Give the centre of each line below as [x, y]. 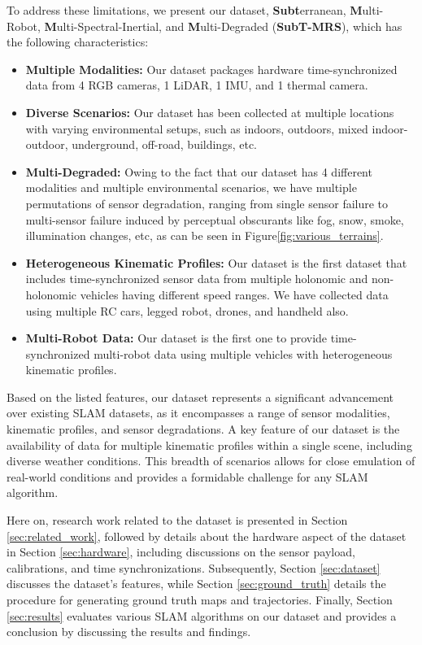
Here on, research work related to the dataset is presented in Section [177, 520]
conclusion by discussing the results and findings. [129, 632]
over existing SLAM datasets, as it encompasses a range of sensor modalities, [198, 413]
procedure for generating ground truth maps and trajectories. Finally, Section [200, 599]
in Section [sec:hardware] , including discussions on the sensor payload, [181, 552]
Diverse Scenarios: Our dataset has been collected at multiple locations [210, 112]
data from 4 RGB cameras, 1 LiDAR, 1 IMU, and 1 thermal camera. [197, 85]
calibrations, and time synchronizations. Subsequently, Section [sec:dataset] [194, 567]
